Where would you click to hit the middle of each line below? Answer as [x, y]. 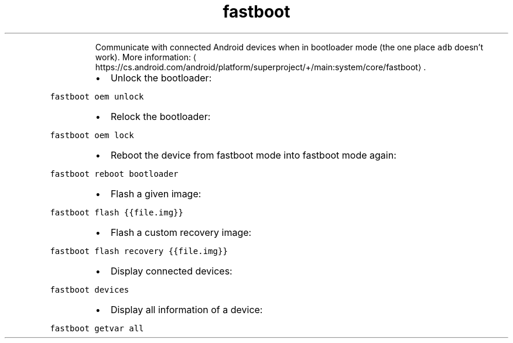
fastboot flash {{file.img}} [117, 212]
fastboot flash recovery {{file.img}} [139, 251]
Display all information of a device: [187, 309]
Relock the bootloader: [160, 116]
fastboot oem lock [92, 135]
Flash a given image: [156, 193]
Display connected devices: [171, 271]
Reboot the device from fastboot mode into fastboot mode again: [253, 155]
